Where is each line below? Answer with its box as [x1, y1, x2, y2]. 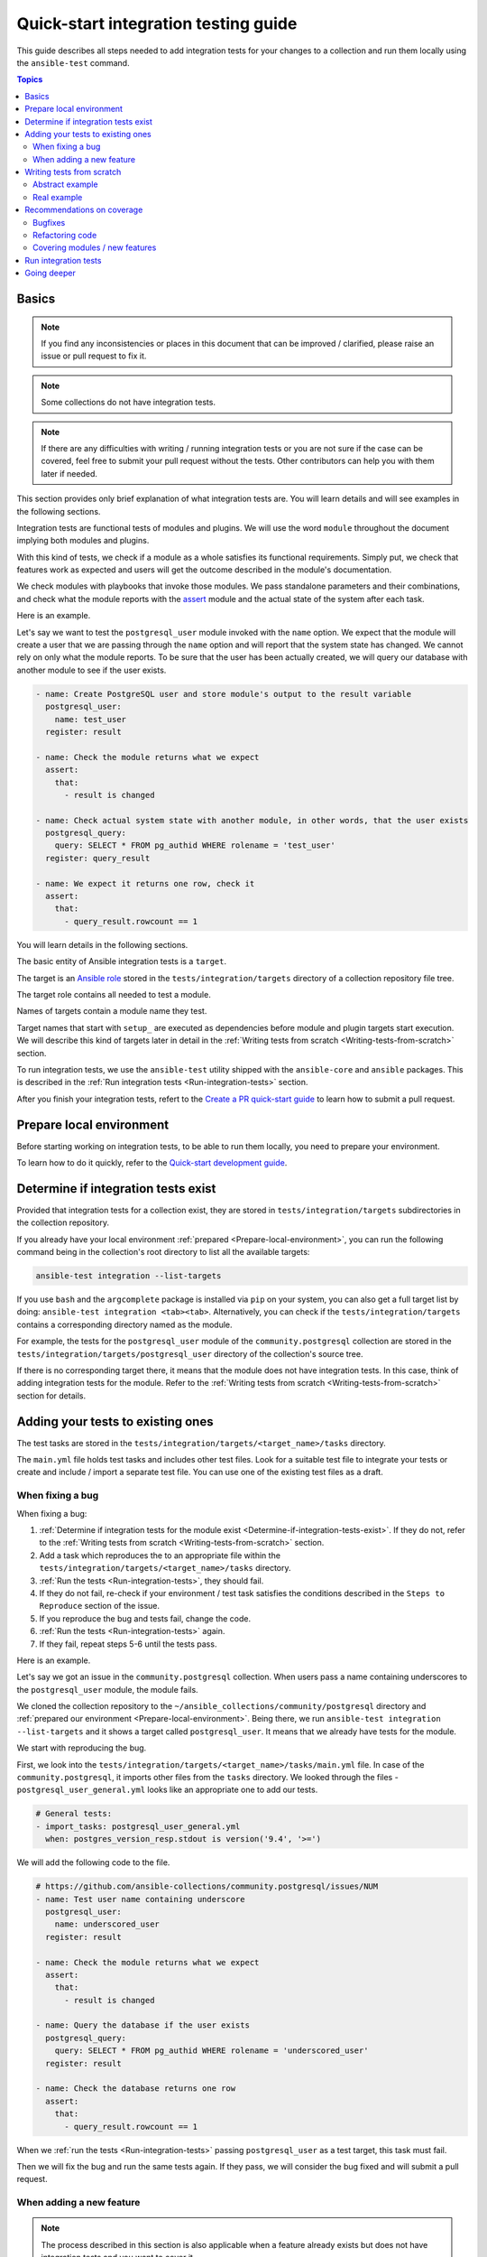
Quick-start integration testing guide [16, 14, 298, 33]
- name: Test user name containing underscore [35, 1894, 245, 1904]
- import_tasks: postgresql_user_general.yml [35, 1821, 241, 1832]
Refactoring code [32, 230, 97, 241]
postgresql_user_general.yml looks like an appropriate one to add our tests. [16, 1784, 318, 1796]
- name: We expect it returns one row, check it [35, 878, 255, 888]
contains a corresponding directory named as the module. [16, 1319, 234, 1330]
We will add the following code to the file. [16, 1857, 170, 1868]
